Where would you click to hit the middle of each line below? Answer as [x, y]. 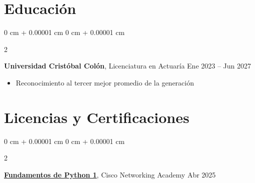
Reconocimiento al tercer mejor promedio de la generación [105, 82]
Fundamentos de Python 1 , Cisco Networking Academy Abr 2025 [110, 174]
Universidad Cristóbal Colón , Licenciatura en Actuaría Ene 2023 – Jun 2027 [128, 66]
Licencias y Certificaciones [97, 117]
